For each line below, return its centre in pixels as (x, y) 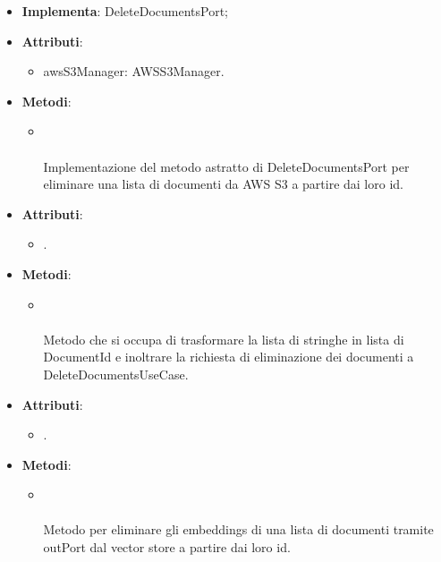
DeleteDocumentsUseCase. (116, 374)
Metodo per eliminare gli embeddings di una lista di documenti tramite (238, 529)
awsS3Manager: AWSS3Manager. (134, 71)
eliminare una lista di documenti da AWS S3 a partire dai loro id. (223, 184)
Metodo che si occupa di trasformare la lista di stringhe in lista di (224, 339)
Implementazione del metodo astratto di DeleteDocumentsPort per (226, 166)
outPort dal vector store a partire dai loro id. (167, 547)
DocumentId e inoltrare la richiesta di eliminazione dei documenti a (229, 357)
